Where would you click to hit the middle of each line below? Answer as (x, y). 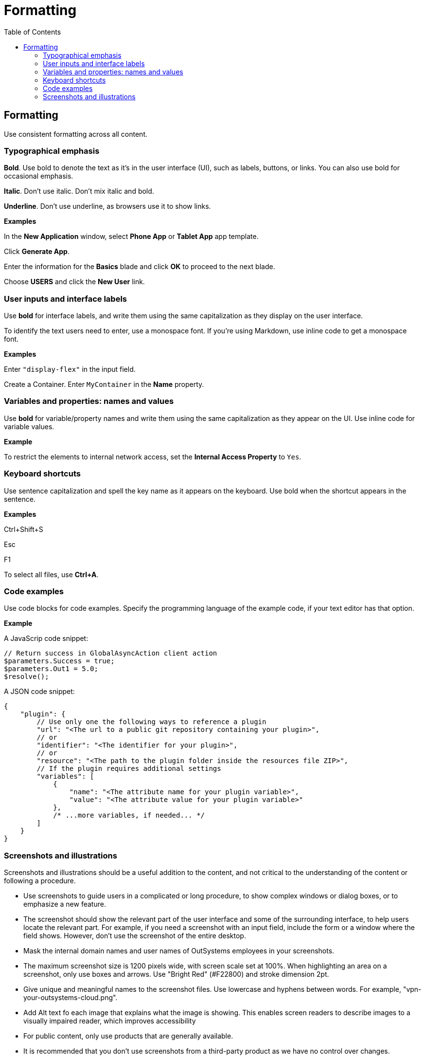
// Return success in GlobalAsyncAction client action (111, 653)
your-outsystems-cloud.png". (71, 998)
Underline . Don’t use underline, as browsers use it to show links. (107, 206)
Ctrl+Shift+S (24, 529)
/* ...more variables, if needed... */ (129, 815)
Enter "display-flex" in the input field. (70, 369)
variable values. (29, 426)
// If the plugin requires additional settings (129, 769)
